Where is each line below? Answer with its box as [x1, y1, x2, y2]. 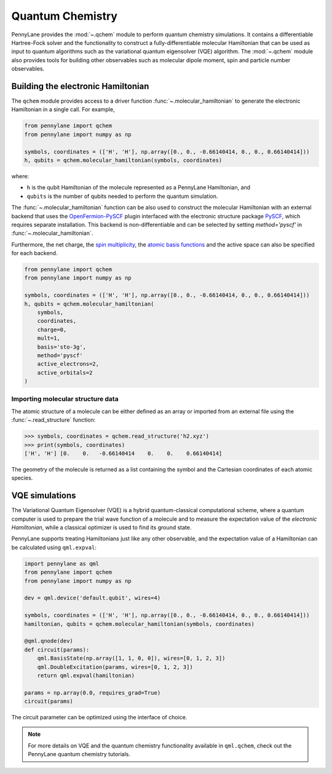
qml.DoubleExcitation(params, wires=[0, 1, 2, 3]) [37, 663, 193, 670]
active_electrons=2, [37, 360, 100, 368]
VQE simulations [11, 491, 76, 501]
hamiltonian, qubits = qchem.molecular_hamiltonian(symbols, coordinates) [24, 620, 255, 627]
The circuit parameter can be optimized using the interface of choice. [11, 714, 188, 721]
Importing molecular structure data [11, 395, 119, 403]
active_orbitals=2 [37, 369, 93, 376]
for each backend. [11, 250, 58, 257]
